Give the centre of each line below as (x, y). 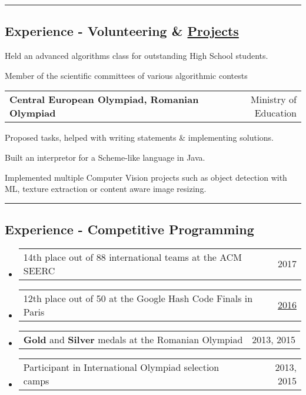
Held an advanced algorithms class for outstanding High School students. (137, 56)
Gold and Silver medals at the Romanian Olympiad (133, 339)
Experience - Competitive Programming (129, 229)
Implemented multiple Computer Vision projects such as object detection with (146, 177)
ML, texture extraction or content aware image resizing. (106, 189)
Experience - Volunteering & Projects (122, 31)
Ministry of (274, 99)
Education (275, 113)
